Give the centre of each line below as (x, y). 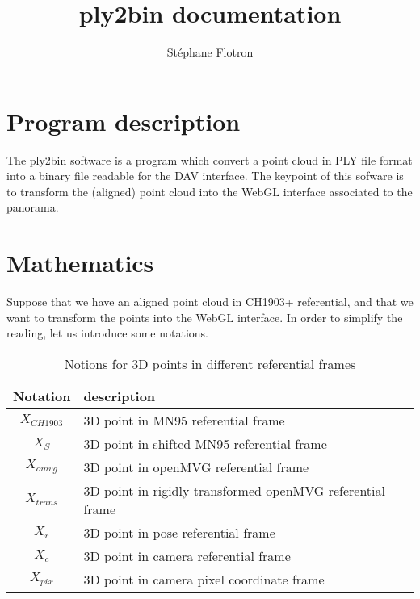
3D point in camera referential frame (187, 555)
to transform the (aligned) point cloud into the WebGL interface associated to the (210, 191)
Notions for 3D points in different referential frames (210, 363)
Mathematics (80, 263)
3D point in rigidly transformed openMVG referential (234, 490)
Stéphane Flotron (210, 52)
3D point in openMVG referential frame (196, 467)
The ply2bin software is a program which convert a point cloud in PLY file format (210, 159)
